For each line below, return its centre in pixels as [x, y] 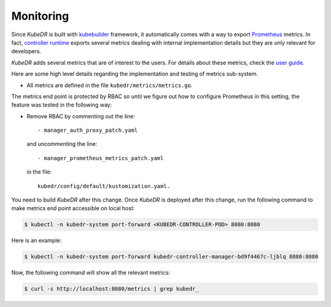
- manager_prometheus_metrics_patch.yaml [101, 158]
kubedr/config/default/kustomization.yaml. [104, 186]
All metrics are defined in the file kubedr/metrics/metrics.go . [110, 85]
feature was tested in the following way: [62, 105]
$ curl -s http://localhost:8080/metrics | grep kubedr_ [112, 289]
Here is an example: [36, 241]
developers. [26, 51]
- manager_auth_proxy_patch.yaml [88, 131]
